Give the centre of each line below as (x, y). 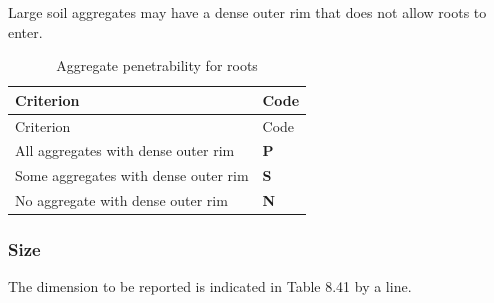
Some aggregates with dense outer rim (132, 175)
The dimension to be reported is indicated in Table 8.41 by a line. (210, 286)
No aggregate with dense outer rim (121, 200)
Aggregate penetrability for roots (157, 65)
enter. (25, 31)
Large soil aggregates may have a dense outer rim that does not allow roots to (247, 12)
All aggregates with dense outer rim (125, 150)
